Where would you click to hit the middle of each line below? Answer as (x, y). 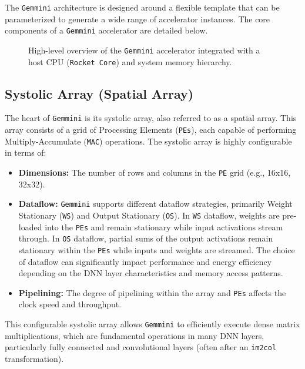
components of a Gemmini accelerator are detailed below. (106, 30)
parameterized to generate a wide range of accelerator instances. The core (138, 19)
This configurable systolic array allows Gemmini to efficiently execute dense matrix (152, 323)
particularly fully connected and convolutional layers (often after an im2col (141, 347)
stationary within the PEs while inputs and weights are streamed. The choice (157, 249)
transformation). (34, 358)
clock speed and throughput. (70, 304)
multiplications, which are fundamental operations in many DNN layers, (135, 335)
